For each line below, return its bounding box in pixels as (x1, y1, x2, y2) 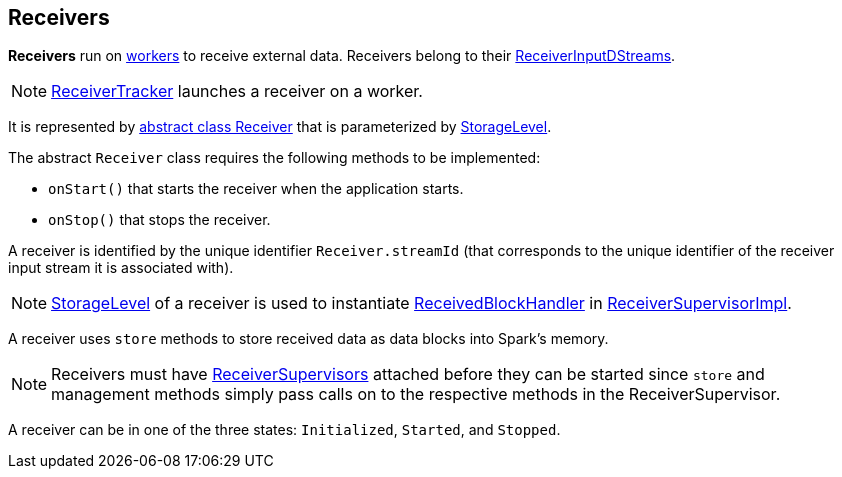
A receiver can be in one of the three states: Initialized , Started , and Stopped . (8, 421, 561, 439)
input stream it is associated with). (8, 259, 234, 277)
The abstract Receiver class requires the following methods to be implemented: (8, 149, 541, 167)
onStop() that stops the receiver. (48, 211, 271, 229)
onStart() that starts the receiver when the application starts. (48, 180, 464, 198)
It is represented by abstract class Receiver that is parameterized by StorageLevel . (8, 118, 552, 136)
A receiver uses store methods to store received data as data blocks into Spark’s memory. (8, 330, 609, 348)
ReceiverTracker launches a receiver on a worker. (51, 81, 423, 102)
